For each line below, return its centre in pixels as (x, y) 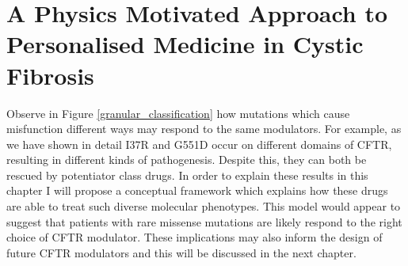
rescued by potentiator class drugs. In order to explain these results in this (187, 175)
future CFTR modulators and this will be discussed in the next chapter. (181, 252)
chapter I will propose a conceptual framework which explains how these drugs (197, 190)
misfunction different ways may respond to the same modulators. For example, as (204, 129)
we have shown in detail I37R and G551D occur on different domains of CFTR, (199, 144)
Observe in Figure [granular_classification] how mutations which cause (178, 113)
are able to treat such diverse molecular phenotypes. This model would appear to (204, 206)
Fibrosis (50, 75)
